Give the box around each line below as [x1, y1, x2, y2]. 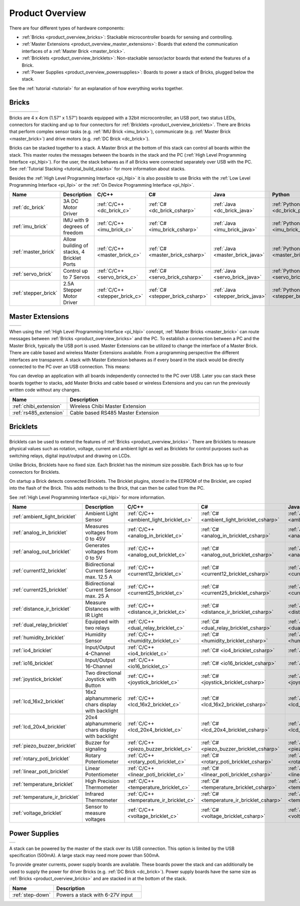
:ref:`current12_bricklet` [12, 567, 67, 574]
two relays [85, 624, 110, 631]
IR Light [85, 612, 103, 619]
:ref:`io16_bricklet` [12, 660, 54, 667]
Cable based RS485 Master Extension [69, 409, 159, 416]
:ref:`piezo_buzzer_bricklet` [12, 742, 77, 749]
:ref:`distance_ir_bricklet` [12, 605, 71, 612]
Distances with [85, 605, 120, 612]
